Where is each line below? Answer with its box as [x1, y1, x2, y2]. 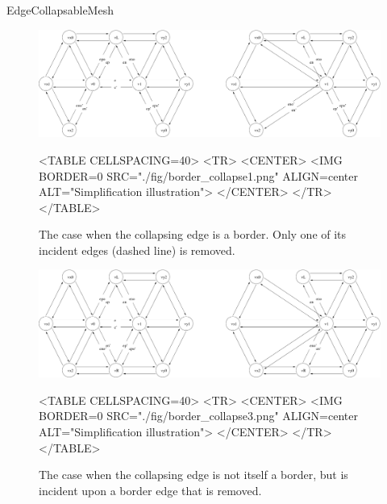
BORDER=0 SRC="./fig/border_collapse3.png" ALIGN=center [39, 407, 358, 424]
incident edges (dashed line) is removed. [39, 241, 235, 258]
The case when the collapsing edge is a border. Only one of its [39, 226, 347, 243]
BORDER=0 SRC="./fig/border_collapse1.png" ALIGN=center [39, 167, 358, 184]
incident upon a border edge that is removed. [39, 481, 262, 498]
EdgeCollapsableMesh [6, 2, 114, 18]
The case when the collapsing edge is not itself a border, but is [39, 466, 348, 483]
